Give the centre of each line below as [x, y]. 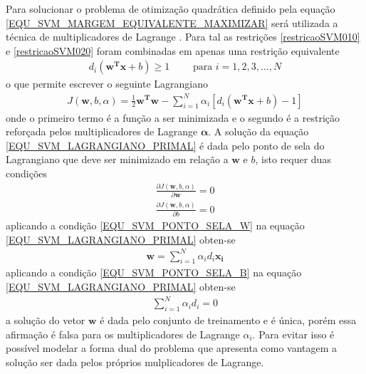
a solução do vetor [46, 320]
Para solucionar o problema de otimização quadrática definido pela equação [171, 9]
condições [27, 173]
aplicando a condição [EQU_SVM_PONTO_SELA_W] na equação [155, 225]
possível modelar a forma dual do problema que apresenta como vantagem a [172, 348]
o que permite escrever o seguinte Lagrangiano [107, 84]
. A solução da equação [258, 131]
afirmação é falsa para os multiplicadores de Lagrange [123, 334]
